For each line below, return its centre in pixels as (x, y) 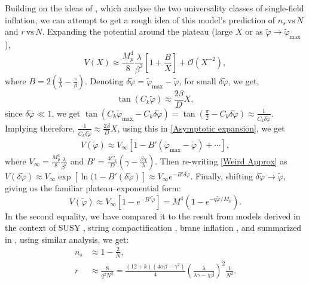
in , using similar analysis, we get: (67, 239)
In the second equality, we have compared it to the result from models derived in (153, 216)
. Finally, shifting (222, 176)
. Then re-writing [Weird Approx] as (221, 161)
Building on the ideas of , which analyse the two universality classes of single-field (154, 8)
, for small (198, 80)
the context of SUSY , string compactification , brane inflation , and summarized (153, 227)
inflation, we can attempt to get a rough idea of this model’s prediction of (140, 19)
